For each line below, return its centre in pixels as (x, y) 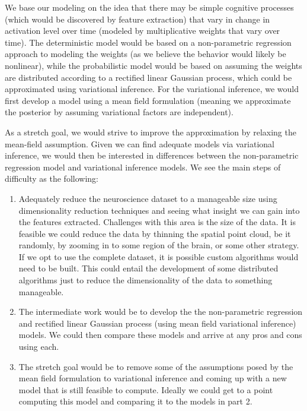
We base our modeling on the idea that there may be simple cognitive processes (149, 7)
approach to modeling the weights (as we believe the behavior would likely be (145, 54)
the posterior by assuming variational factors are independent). (119, 112)
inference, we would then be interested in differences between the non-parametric (152, 155)
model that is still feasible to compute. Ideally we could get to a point (146, 389)
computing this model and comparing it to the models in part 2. (135, 401)
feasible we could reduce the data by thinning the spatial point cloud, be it (155, 233)
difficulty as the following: (52, 178)
